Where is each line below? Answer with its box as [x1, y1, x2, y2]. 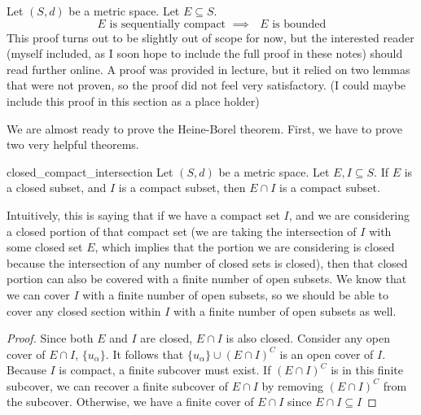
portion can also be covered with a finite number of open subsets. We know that [7, 270, 407, 287]
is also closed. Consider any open [226, 330, 390, 347]
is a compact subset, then [118, 179, 246, 196]
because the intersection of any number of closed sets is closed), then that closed [7, 254, 408, 271]
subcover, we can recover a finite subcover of [7, 377, 229, 394]
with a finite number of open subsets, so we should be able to [82, 286, 388, 303]
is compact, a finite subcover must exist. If [59, 361, 271, 378]
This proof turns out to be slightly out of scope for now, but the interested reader [7, 28, 414, 46]
